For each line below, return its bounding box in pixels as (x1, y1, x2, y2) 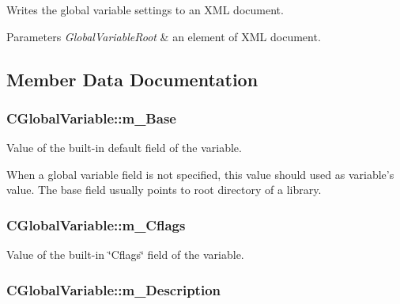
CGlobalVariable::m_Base (6, 108, 176, 127)
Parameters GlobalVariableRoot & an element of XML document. (6, 28, 321, 44)
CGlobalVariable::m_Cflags (6, 215, 186, 234)
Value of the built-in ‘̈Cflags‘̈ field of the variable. (6, 246, 244, 263)
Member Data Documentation (6, 66, 258, 91)
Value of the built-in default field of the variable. (6, 139, 242, 156)
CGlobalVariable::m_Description (6, 279, 221, 299)
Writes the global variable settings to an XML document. (6, 2, 284, 17)
